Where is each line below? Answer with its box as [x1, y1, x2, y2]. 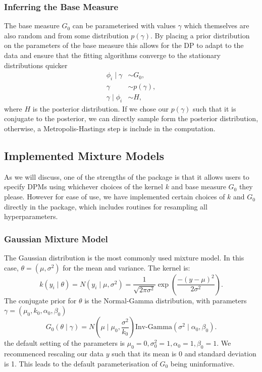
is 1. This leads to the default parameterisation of [4, 358, 158, 368]
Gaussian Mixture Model [4, 232, 108, 245]
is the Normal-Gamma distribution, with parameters [84, 295, 247, 305]
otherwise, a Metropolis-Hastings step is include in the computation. [4, 123, 216, 134]
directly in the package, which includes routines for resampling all [4, 201, 207, 211]
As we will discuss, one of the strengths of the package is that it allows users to [4, 171, 249, 182]
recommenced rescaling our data [4, 348, 103, 359]
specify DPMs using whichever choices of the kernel [4, 181, 163, 192]
